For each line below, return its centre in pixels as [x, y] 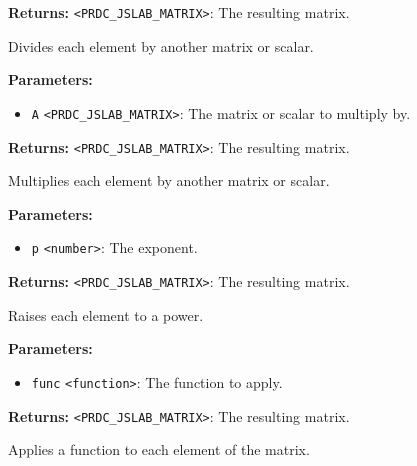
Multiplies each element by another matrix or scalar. [169, 180]
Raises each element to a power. [106, 314]
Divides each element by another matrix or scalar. [161, 45]
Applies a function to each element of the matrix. [159, 449]
